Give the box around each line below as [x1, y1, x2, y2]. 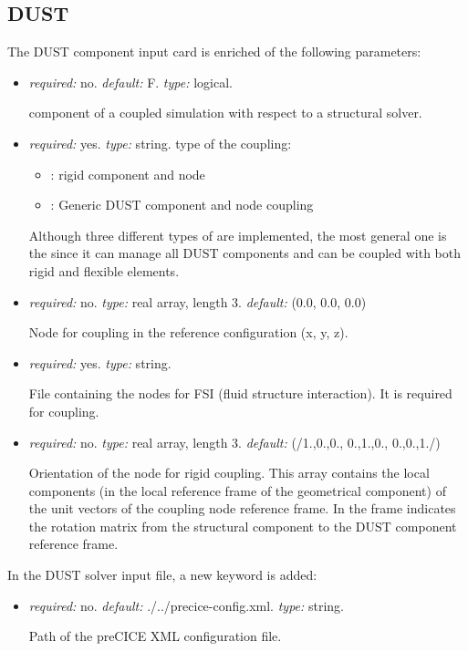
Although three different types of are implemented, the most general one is [28, 225, 447, 244]
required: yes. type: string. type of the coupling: [28, 133, 292, 152]
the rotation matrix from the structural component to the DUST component [28, 516, 457, 535]
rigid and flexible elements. [28, 261, 180, 280]
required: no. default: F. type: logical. [28, 72, 233, 91]
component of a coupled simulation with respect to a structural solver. [28, 103, 422, 122]
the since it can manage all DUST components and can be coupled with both [28, 243, 462, 263]
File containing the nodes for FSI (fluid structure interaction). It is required [28, 384, 452, 403]
